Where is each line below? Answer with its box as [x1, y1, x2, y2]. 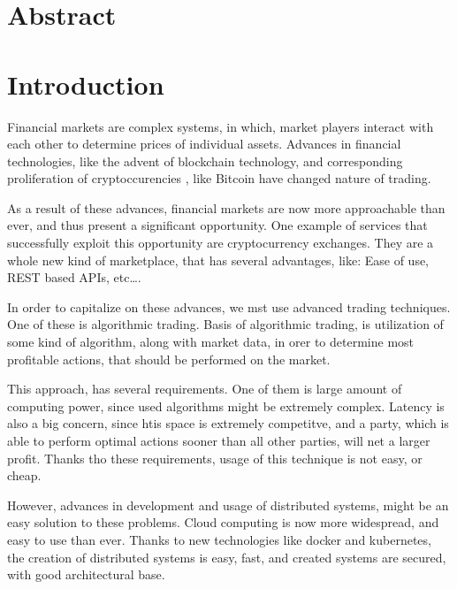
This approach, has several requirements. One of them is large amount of [7, 379, 402, 398]
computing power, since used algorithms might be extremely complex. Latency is [7, 396, 445, 415]
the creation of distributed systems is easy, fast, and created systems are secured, [7, 547, 446, 566]
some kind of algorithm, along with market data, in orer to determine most [7, 333, 415, 351]
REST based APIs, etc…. [7, 268, 141, 287]
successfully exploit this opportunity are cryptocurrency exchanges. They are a [7, 233, 434, 252]
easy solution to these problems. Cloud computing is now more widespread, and [7, 513, 439, 532]
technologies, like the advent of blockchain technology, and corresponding [7, 151, 403, 170]
